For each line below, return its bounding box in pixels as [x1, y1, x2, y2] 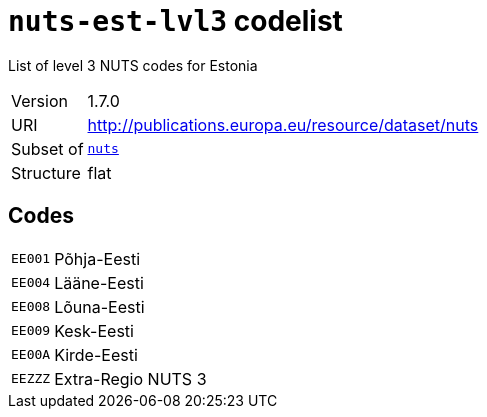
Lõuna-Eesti [54, 296, 145, 317]
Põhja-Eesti [54, 248, 141, 269]
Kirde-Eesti [54, 344, 138, 365]
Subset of [11, 138, 84, 159]
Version [11, 90, 68, 111]
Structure [11, 162, 81, 183]
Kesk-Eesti [54, 320, 134, 341]
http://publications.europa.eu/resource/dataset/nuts [87, 114, 479, 135]
